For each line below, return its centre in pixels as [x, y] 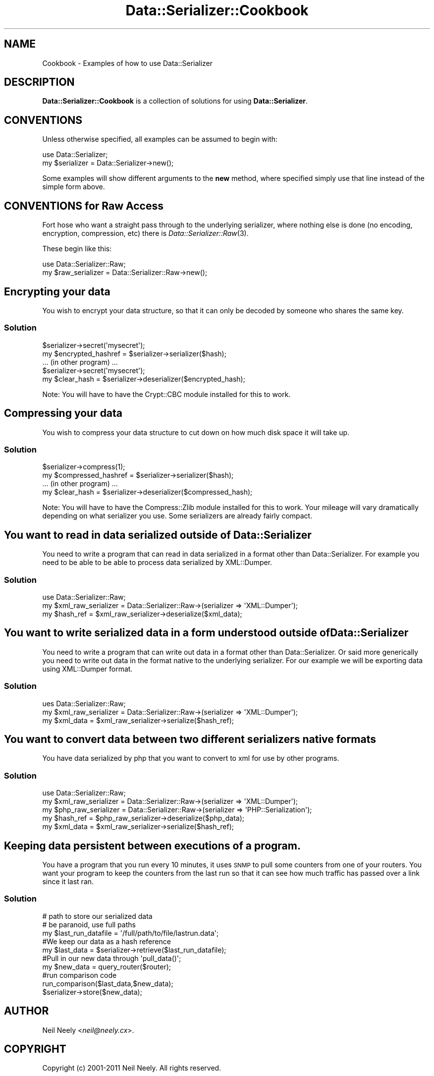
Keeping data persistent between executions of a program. [152, 846]
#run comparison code [80, 975]
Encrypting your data [57, 291]
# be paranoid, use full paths [89, 924]
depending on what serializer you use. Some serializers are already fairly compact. [177, 516]
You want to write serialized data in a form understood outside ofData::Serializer [206, 633]
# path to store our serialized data [97, 916]
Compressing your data [63, 413]
